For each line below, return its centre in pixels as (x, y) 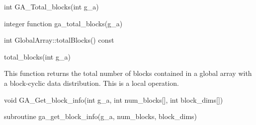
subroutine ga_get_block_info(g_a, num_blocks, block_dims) (101, 116)
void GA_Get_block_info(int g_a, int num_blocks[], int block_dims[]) (114, 99)
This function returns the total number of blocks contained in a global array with (128, 73)
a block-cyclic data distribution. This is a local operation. (91, 83)
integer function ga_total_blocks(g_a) (63, 23)
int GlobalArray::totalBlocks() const (59, 40)
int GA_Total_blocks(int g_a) (51, 6)
